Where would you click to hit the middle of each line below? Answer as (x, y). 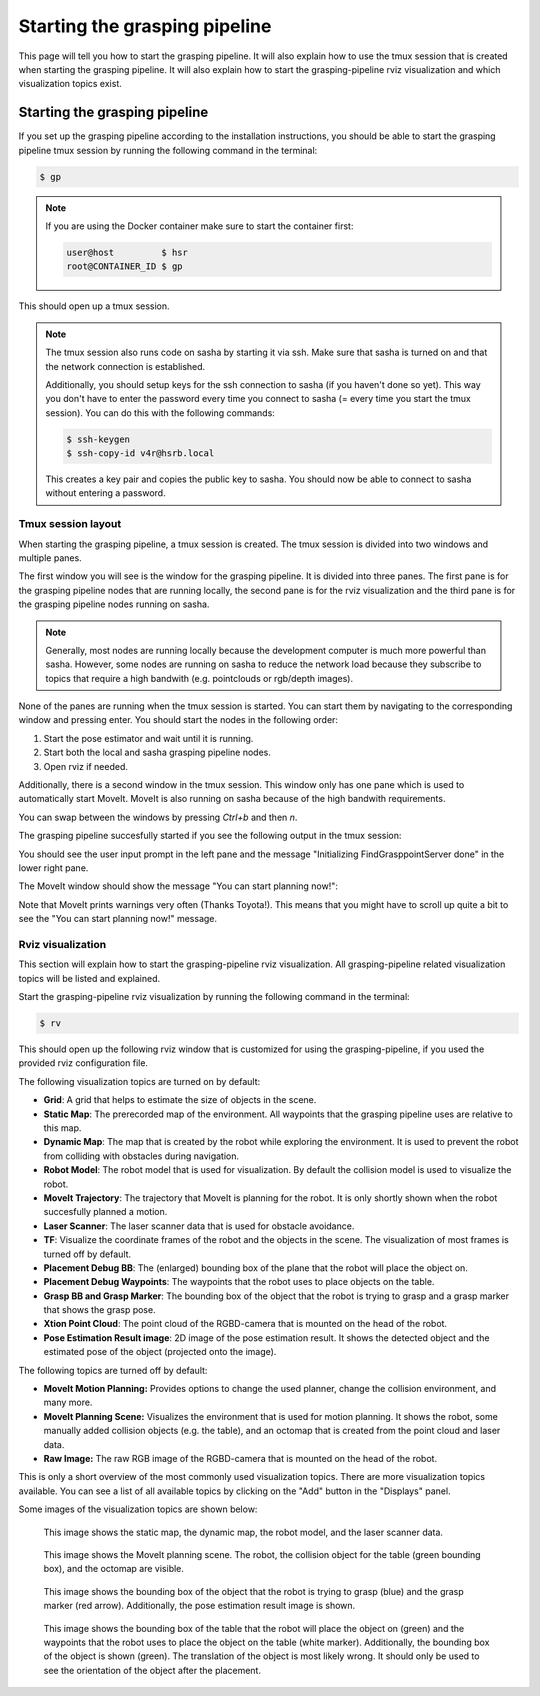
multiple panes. (50, 557)
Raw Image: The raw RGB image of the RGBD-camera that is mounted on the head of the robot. (240, 1458)
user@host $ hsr (127, 252)
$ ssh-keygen (98, 439)
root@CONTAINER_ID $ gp (125, 266)
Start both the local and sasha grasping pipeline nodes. (157, 752)
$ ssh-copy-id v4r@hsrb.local (140, 453)
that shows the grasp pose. (99, 1310)
